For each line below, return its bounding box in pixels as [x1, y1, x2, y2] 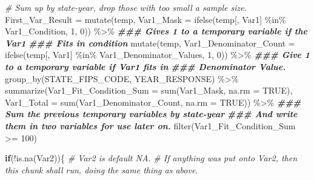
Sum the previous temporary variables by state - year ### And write [5, 108, 298, 120]
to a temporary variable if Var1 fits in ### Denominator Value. [5, 60, 286, 72]
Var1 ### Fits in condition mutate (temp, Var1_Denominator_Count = [5, 36, 295, 49]
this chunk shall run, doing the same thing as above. [5, 163, 198, 176]
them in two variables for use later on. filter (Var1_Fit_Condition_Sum [5, 119, 296, 132]
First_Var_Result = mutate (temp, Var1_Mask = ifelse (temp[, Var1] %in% [5, 13, 286, 25]
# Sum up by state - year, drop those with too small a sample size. [5, 1, 247, 13]
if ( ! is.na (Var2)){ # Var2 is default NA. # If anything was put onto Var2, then [5, 152, 298, 164]
